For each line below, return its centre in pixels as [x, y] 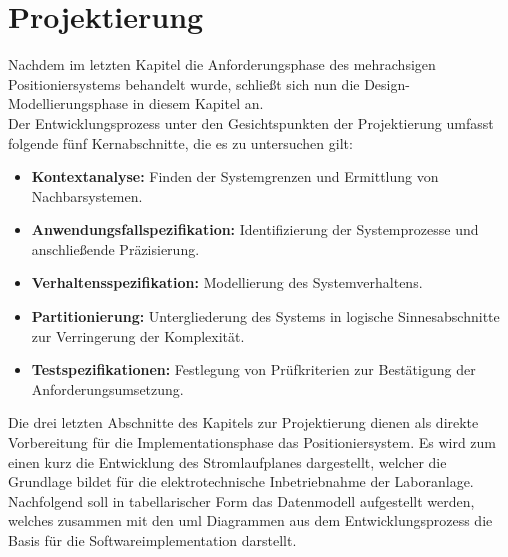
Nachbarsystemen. [87, 195]
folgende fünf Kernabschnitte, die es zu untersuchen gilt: [180, 142]
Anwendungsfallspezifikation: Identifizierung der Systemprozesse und [255, 229]
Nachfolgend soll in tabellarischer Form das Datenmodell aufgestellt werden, [241, 500]
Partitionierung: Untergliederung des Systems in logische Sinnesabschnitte [265, 316]
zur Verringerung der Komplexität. [138, 335]
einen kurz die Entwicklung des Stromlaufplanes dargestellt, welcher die [227, 461]
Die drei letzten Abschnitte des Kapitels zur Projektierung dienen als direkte [243, 422]
